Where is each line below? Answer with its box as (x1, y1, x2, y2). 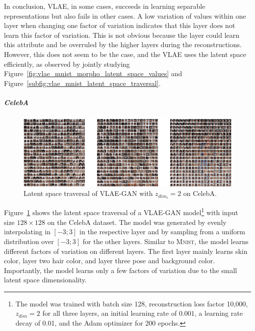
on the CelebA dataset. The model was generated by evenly (47, 217, 227, 227)
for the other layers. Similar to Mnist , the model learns (82, 236, 249, 246)
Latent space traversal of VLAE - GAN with (24, 188, 153, 198)
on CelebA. (183, 188, 217, 198)
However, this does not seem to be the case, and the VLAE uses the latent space (4, 49, 246, 59)
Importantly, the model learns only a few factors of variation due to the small (4, 265, 237, 275)
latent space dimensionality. (4, 275, 87, 285)
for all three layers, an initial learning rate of (42, 308, 177, 318)
